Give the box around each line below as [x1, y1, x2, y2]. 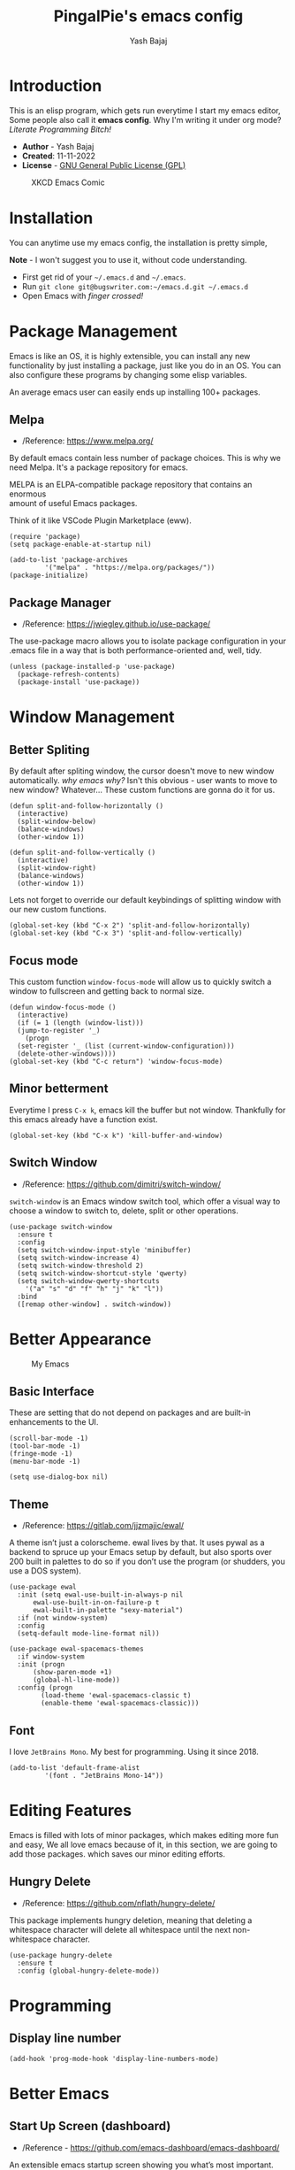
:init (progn [17, 1660, 65, 1669]
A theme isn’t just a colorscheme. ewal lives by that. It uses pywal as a [9, 1537, 265, 1548]
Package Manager [9, 595, 112, 610]
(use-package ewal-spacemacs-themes [9, 1644, 144, 1654]
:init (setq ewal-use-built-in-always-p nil [17, 1590, 184, 1599]
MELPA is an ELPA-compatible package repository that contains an [9, 480, 253, 490]
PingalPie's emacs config [53, 6, 244, 27]
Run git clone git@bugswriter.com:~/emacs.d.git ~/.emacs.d [21, 281, 249, 291]
